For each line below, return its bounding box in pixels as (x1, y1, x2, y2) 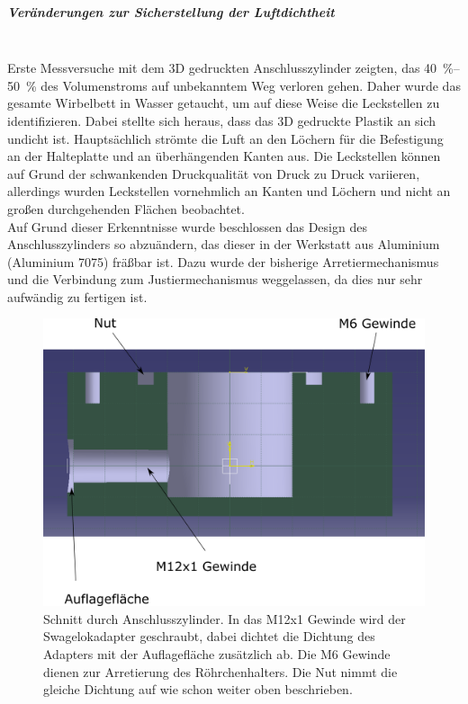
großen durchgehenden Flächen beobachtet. (7, 199, 245, 218)
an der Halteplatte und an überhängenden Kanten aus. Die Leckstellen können (7, 147, 441, 165)
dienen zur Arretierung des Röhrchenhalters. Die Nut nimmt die (43, 662, 398, 681)
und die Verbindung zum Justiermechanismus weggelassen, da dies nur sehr (7, 270, 423, 289)
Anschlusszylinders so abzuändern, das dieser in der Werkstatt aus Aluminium (7, 235, 440, 254)
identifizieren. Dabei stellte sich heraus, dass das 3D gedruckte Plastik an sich (7, 111, 436, 129)
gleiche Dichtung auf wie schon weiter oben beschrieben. (43, 680, 353, 699)
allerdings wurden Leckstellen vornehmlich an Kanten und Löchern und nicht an (7, 182, 451, 201)
